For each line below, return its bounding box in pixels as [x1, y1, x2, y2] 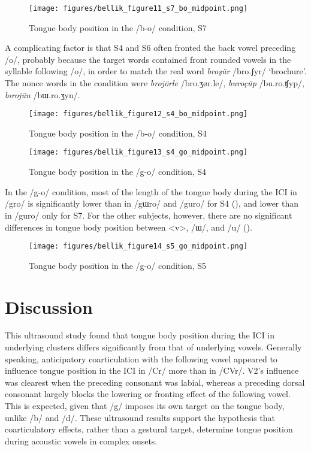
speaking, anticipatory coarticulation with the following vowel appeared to [5, 352, 277, 365]
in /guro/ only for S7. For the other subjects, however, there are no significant [5, 208, 292, 221]
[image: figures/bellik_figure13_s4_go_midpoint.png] [29, 148, 248, 157]
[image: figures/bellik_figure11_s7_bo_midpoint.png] [29, 4, 248, 13]
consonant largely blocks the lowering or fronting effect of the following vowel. [5, 388, 291, 400]
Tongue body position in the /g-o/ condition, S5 [29, 259, 207, 271]
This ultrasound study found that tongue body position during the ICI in [5, 329, 275, 341]
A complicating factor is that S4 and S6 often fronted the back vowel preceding [5, 41, 296, 54]
